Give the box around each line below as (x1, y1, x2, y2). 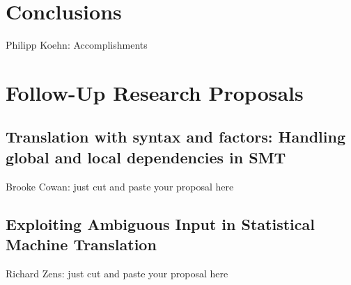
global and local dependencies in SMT (6, 146, 286, 168)
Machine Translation (6, 234, 157, 255)
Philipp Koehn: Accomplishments (6, 38, 148, 52)
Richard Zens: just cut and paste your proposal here (6, 266, 228, 280)
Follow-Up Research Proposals (6, 78, 304, 106)
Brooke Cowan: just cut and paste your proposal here (6, 179, 234, 193)
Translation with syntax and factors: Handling (6, 126, 345, 147)
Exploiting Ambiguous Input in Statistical (6, 213, 315, 234)
